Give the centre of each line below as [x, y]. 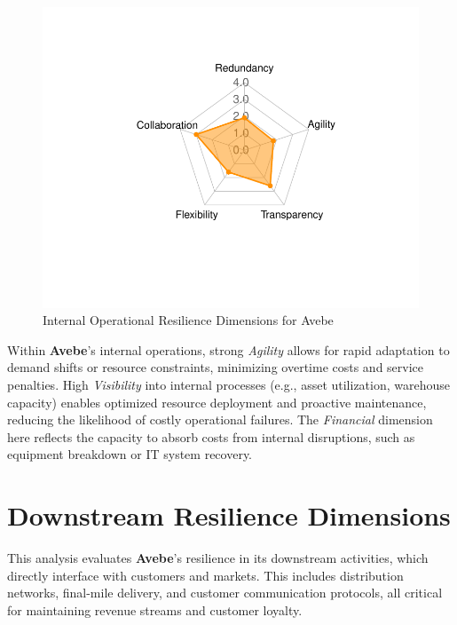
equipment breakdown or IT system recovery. [130, 454]
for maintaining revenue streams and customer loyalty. [155, 609]
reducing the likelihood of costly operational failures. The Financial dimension [220, 419]
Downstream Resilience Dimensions [229, 515]
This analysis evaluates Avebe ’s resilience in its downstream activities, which [218, 558]
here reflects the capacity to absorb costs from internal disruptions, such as [211, 436]
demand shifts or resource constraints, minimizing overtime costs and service [216, 367]
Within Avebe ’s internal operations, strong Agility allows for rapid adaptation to [228, 349]
